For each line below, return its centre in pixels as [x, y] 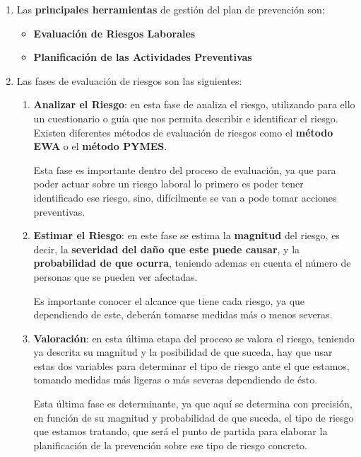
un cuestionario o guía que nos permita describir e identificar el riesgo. [186, 118]
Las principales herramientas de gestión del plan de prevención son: [171, 9]
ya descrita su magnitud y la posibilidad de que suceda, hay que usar [183, 352]
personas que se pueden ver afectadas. [116, 276]
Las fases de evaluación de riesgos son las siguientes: [129, 80]
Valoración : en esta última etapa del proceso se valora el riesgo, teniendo [194, 338]
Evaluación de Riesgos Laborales [114, 33]
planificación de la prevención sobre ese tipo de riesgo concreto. [170, 445]
